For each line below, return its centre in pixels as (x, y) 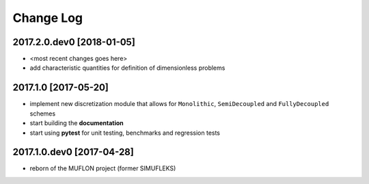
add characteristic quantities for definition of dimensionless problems (127, 68)
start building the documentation (77, 123)
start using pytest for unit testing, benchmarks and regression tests (125, 133)
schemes (43, 114)
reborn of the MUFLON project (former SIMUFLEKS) (103, 168)
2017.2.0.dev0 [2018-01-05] (74, 42)
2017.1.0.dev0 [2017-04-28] (73, 152)
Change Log (48, 18)
